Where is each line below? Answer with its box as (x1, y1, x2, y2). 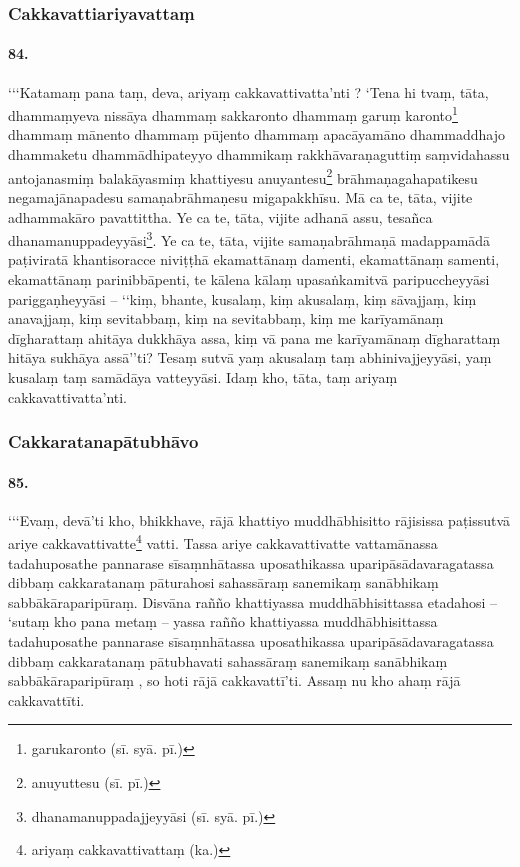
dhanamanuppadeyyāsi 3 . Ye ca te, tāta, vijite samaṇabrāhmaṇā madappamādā (8, 227, 491, 250)
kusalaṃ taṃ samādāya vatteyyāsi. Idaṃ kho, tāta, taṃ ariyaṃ (8, 366, 398, 387)
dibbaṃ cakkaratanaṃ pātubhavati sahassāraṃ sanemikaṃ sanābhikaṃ (8, 650, 448, 671)
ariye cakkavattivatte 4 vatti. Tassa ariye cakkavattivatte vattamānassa (8, 530, 438, 553)
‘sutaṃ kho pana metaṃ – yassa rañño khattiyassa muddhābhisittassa (8, 611, 438, 632)
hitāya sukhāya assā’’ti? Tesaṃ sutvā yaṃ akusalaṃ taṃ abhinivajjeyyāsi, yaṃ (8, 347, 492, 368)
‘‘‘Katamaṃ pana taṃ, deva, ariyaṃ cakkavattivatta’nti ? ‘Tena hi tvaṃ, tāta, (8, 81, 489, 102)
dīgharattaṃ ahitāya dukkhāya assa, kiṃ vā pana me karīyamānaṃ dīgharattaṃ (8, 327, 501, 348)
